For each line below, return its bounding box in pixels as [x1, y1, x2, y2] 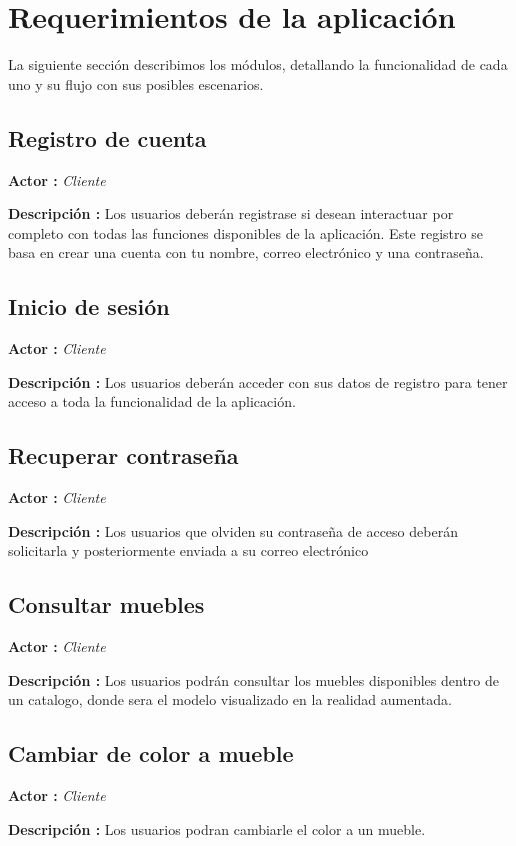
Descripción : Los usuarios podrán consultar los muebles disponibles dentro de [8, 669, 500, 690]
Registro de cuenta [8, 122, 207, 153]
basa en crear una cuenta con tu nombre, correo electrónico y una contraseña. [8, 242, 484, 263]
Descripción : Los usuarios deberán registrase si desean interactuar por [8, 203, 454, 224]
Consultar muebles [8, 589, 205, 620]
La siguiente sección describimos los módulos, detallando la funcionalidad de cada [8, 54, 508, 75]
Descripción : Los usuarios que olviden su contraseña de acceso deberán [8, 520, 458, 541]
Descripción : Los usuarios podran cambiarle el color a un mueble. [8, 818, 426, 839]
